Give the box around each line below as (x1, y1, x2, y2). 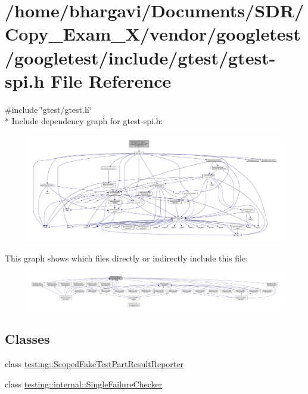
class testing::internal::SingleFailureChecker (5, 377, 163, 390)
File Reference (51, 68, 172, 93)
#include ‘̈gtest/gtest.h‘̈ (5, 103, 92, 115)
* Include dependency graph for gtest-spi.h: (5, 115, 163, 127)
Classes (5, 330, 50, 348)
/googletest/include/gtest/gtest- (5, 45, 276, 69)
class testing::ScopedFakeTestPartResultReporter (5, 358, 183, 370)
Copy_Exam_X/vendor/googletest (5, 21, 301, 46)
